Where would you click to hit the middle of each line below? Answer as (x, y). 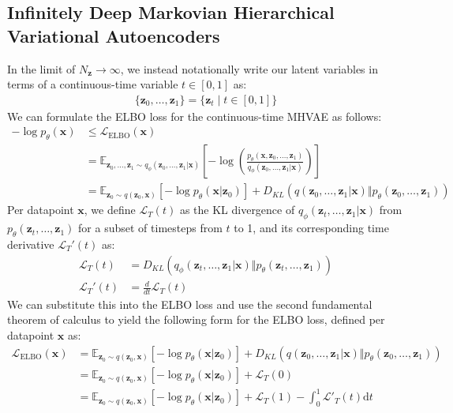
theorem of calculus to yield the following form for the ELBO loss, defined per (196, 319)
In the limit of (41, 68)
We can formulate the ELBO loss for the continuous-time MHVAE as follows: (195, 116)
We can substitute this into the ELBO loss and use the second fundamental (190, 304)
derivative (31, 244)
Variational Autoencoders (114, 35)
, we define (110, 210)
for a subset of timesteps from (150, 228)
